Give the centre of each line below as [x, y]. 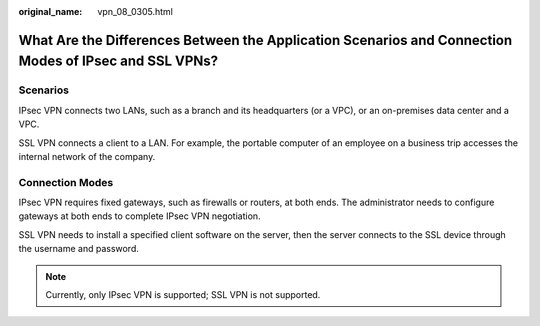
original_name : [50, 11]
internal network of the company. [87, 156]
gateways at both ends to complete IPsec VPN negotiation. [139, 216]
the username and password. [79, 249]
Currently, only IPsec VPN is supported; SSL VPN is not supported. [183, 295]
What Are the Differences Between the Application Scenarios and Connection [265, 40]
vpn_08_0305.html [135, 11]
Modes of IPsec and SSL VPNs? [118, 61]
